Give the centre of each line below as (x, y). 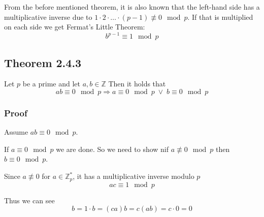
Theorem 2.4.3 (43, 62)
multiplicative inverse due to (48, 17)
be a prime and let (51, 84)
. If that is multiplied (220, 17)
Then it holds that (137, 84)
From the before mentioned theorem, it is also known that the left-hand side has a (132, 7)
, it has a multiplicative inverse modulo (134, 176)
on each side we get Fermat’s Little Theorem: (75, 27)
